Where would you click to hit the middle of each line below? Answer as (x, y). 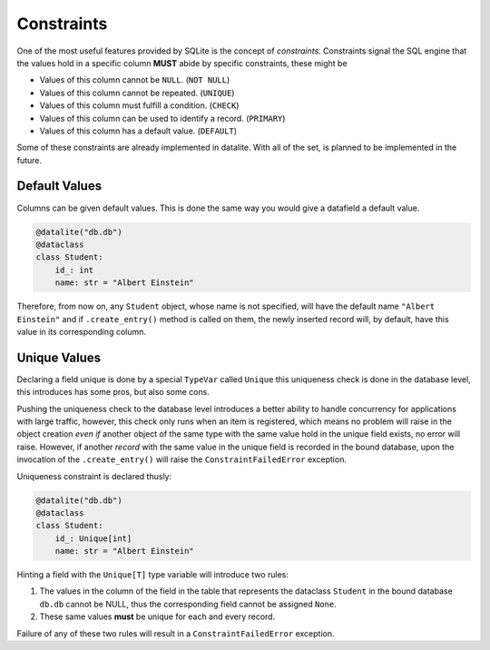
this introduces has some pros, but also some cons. (113, 392)
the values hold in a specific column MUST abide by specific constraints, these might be (182, 63)
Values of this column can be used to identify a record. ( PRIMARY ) (162, 118)
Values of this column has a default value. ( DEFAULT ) (138, 131)
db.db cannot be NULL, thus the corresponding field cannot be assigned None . (188, 604)
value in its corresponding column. (82, 331)
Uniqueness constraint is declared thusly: (94, 476)
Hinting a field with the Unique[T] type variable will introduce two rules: (153, 575)
